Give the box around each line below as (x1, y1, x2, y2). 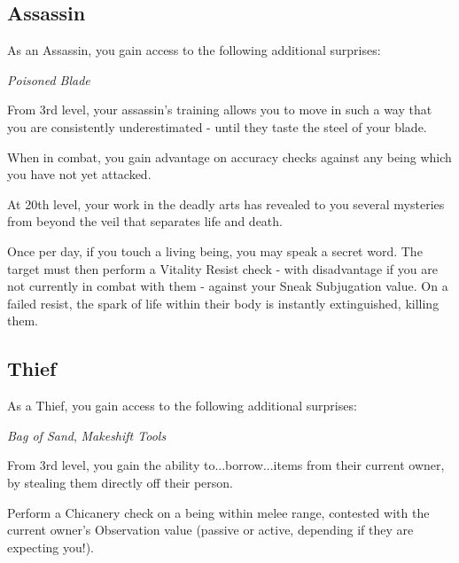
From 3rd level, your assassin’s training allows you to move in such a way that (7, 100, 432, 119)
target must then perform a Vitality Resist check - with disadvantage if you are (7, 259, 438, 278)
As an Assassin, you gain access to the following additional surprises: (7, 41, 381, 59)
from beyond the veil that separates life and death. (7, 212, 283, 231)
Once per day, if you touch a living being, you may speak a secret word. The (7, 241, 423, 260)
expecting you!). (7, 537, 95, 556)
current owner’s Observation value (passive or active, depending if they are (7, 520, 414, 539)
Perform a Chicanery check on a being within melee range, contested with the (7, 503, 430, 521)
